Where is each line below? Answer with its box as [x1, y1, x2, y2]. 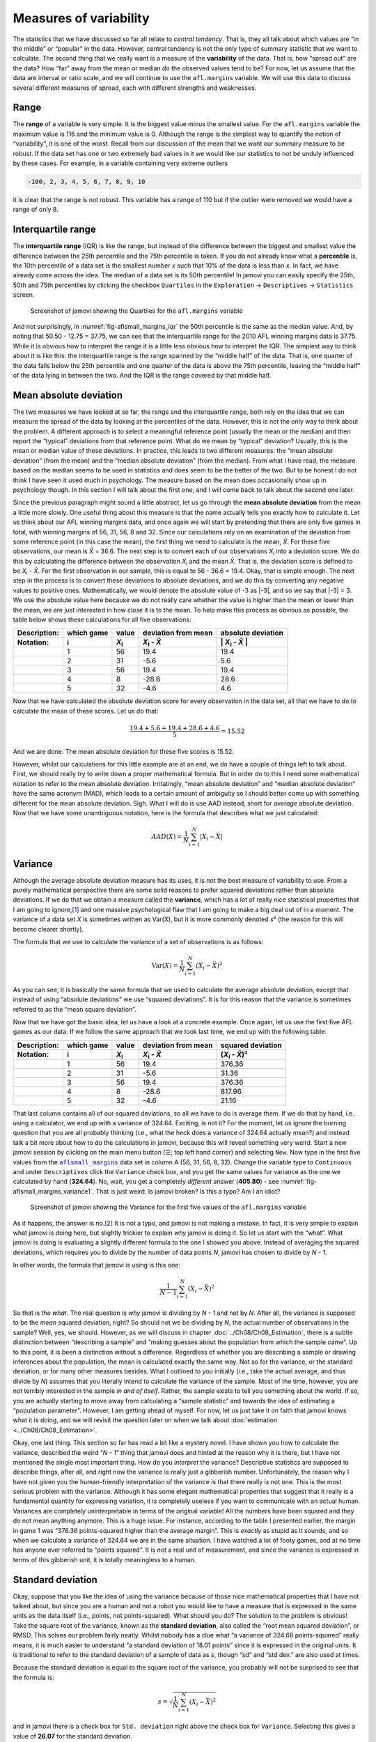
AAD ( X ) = [151, 833, 182, 841]
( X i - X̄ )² [220, 1049, 248, 1061]
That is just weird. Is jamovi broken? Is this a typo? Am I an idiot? [95, 1187, 281, 1195]
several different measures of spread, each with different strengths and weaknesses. [13, 84, 257, 92]
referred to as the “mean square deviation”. [13, 1005, 137, 1013]
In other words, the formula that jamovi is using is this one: [13, 1261, 181, 1270]
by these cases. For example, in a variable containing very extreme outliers [13, 159, 228, 167]
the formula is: [13, 1673, 55, 1681]
